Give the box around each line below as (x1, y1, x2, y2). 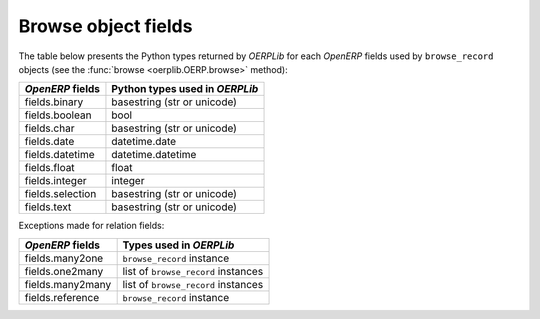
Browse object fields (18, 15, 193, 37)
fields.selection (24, 187, 97, 201)
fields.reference (24, 290, 100, 304)
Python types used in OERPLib (111, 82, 259, 96)
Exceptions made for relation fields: (18, 220, 165, 232)
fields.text (24, 200, 72, 214)
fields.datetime (24, 148, 95, 162)
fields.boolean (24, 108, 92, 122)
